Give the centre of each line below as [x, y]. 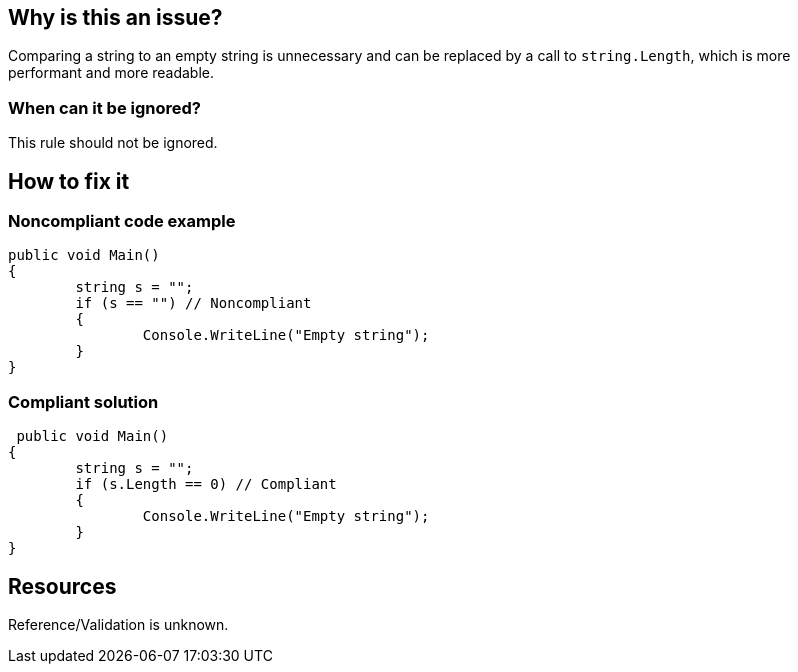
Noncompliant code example [122, 221]
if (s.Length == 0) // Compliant [206, 484]
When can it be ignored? [104, 107]
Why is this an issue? [115, 17]
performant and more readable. [111, 73]
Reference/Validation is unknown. [118, 624]
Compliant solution [83, 401]
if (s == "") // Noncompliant [193, 303]
